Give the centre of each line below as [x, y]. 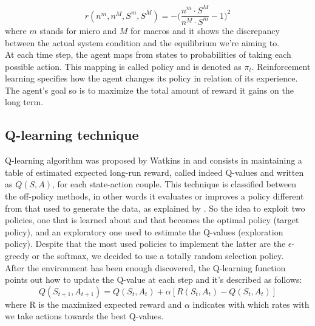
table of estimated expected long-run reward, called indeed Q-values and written [154, 172]
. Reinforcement [281, 66]
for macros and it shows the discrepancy [205, 30]
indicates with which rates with [251, 304]
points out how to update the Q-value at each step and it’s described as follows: [154, 279]
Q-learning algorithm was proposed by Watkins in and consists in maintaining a [154, 160]
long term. [24, 102]
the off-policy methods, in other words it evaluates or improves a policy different [154, 196]
